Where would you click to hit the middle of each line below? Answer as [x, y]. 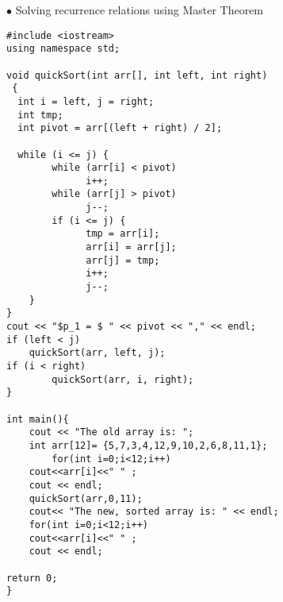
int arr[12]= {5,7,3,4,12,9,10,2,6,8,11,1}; [148, 445]
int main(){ [38, 419]
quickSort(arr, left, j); [97, 353]
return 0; [32, 578]
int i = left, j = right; [86, 101]
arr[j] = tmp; [123, 260]
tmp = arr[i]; [123, 234]
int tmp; [40, 115]
